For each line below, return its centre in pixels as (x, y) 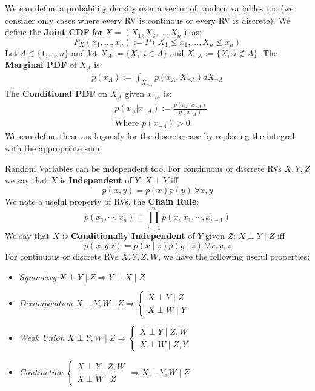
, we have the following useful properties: (234, 256)
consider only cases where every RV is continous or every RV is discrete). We (148, 20)
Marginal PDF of (41, 64)
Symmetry (38, 276)
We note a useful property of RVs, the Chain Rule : (102, 201)
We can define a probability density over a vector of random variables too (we (149, 8)
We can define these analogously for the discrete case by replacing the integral (150, 136)
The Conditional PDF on (56, 94)
